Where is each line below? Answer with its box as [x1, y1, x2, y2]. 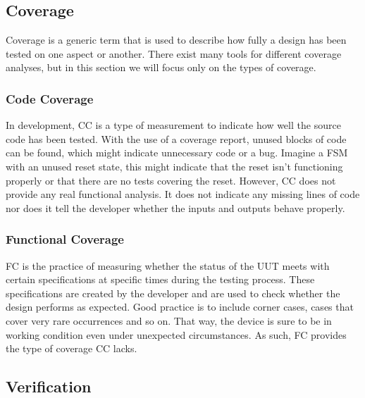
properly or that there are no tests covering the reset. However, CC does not [6, 173, 336, 187]
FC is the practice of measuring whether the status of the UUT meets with [6, 258, 330, 273]
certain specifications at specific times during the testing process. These [6, 272, 315, 287]
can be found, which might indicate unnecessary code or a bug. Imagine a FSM [6, 145, 348, 160]
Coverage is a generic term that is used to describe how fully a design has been [6, 32, 347, 47]
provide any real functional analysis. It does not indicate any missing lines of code [6, 187, 360, 201]
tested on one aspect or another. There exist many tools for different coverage [6, 46, 342, 61]
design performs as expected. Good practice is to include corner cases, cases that [6, 299, 354, 314]
